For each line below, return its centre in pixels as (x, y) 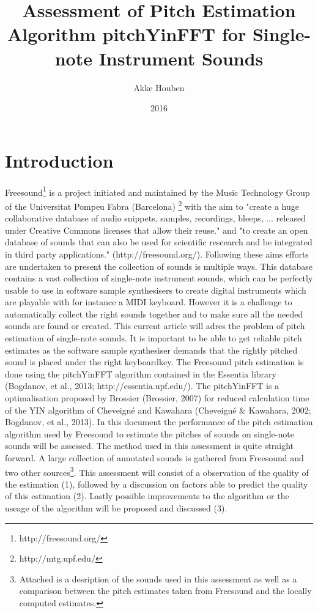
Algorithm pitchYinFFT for (127, 34)
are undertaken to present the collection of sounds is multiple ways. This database (159, 266)
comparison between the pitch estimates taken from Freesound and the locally (165, 591)
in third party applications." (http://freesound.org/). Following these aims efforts (157, 254)
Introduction (59, 160)
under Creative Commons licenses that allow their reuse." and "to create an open (157, 230)
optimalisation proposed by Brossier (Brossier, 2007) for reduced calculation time (157, 398)
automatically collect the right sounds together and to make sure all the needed (154, 314)
